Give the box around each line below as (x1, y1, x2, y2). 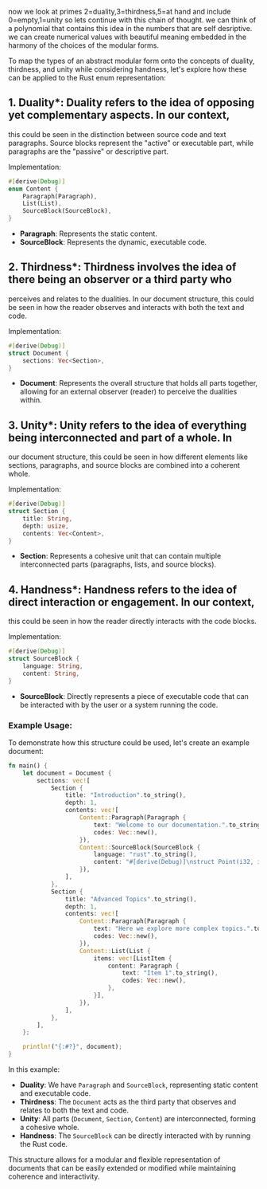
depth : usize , (22, 522, 69, 530)
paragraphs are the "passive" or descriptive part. (8, 147, 169, 156)
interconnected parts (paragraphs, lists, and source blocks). (19, 559, 217, 569)
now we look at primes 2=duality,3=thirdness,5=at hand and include (8, 7, 231, 16)
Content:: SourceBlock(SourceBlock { (79, 843, 201, 851)
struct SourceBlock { (8, 655, 80, 663)
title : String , (22, 514, 73, 523)
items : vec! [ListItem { (93, 954, 172, 963)
